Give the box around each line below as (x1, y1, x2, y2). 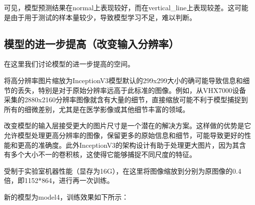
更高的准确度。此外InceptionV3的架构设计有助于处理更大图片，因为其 (17, 139, 239, 150)
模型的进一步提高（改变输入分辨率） (4, 36, 179, 51)
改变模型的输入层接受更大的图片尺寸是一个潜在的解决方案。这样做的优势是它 (4, 120, 251, 131)
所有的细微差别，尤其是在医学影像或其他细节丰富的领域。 (4, 104, 189, 114)
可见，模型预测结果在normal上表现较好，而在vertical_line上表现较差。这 (4, 2, 235, 12)
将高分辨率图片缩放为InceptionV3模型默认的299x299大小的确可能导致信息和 (4, 75, 243, 85)
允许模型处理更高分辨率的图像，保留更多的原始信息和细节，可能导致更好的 (4, 130, 244, 140)
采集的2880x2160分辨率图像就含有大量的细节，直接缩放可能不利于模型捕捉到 (4, 94, 248, 105)
